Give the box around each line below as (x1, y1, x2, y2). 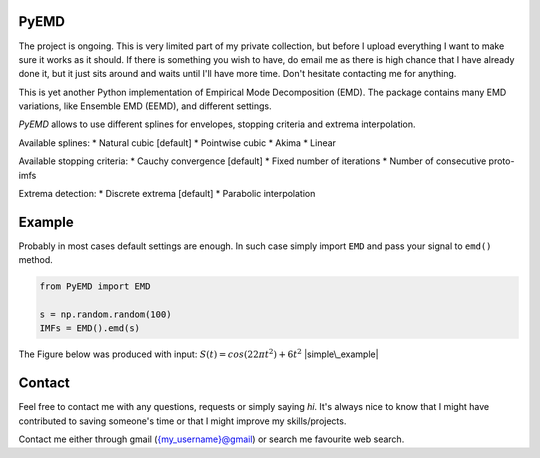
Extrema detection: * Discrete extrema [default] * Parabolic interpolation (18, 188, 316, 200)
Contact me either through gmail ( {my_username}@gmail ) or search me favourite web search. (18, 433, 405, 445)
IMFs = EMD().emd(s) (39, 323, 140, 334)
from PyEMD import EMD (39, 281, 151, 292)
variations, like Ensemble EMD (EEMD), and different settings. (18, 100, 272, 112)
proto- (488, 155, 515, 167)
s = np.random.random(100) (39, 309, 172, 320)
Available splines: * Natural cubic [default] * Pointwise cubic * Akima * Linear (18, 136, 337, 149)
